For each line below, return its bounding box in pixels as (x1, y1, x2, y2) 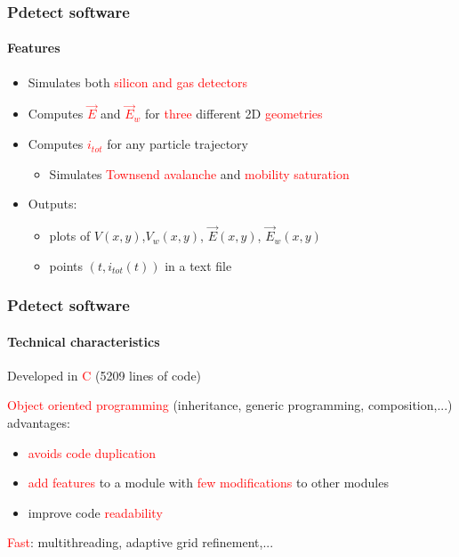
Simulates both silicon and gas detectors (28, 72, 247, 91)
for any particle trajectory (107, 135, 248, 153)
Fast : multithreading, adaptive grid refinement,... (7, 533, 274, 552)
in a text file (165, 256, 232, 274)
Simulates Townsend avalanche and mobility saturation (49, 164, 350, 183)
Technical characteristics (7, 332, 160, 350)
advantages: (7, 414, 70, 432)
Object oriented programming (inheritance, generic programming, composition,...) (7, 396, 453, 414)
